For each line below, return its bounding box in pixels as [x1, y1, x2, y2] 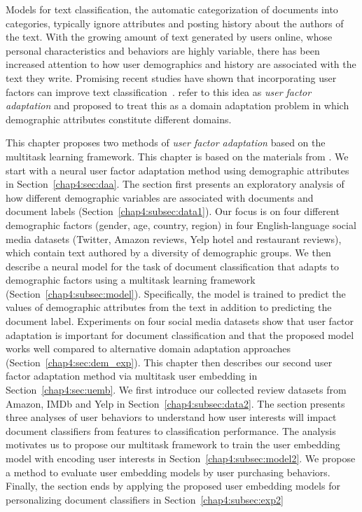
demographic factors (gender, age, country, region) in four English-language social [6, 217, 356, 232]
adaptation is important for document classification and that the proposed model [6, 327, 354, 342]
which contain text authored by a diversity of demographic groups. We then [6, 245, 331, 260]
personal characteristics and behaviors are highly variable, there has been [6, 43, 320, 57]
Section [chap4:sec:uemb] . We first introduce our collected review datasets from [6, 382, 347, 397]
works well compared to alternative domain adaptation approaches [6, 341, 291, 356]
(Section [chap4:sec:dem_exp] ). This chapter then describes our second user [6, 354, 333, 369]
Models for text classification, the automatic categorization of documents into [6, 2, 338, 16]
